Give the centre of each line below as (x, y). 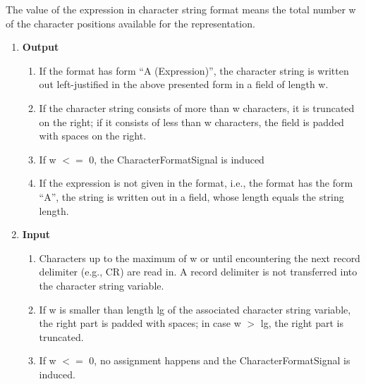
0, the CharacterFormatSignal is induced (177, 159)
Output (41, 47)
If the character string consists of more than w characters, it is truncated (197, 107)
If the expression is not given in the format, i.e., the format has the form (196, 183)
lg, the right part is (302, 323)
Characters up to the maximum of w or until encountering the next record (200, 258)
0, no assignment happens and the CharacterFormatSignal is (220, 360)
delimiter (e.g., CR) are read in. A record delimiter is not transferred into (198, 272)
